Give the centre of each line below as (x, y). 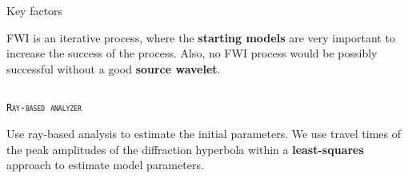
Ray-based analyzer (44, 108)
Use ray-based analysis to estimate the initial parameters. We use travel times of (204, 134)
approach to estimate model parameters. (105, 165)
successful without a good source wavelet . (114, 68)
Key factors (35, 10)
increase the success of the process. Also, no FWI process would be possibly (192, 53)
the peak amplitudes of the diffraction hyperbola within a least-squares (185, 149)
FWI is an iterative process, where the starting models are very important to (201, 37)
